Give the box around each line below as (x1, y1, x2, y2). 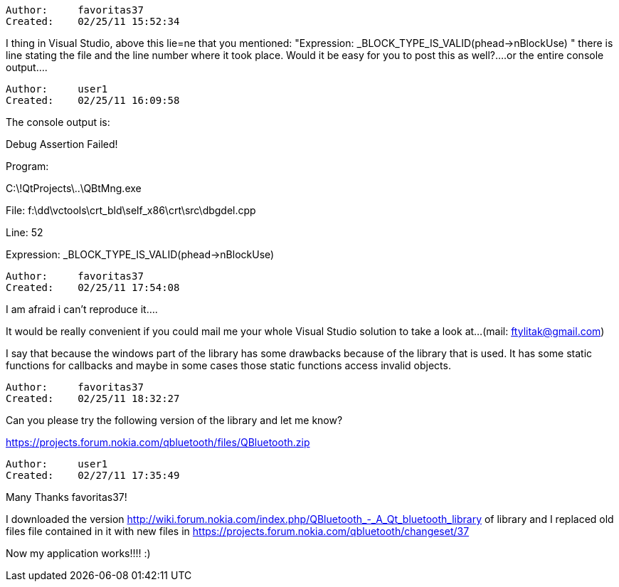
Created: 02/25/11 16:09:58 (6, 95, 180, 106)
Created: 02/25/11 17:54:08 (6, 282, 180, 293)
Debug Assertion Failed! (6, 138, 118, 150)
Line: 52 (6, 226, 43, 238)
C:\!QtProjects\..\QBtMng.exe (6, 182, 142, 194)
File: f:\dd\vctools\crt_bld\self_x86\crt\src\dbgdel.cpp (6, 204, 256, 216)
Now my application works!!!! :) (6, 547, 151, 559)
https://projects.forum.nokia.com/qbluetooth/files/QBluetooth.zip (6, 436, 310, 448)
